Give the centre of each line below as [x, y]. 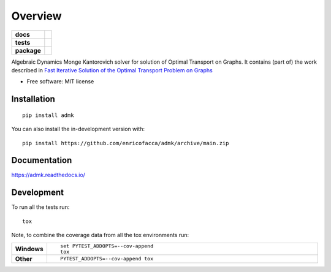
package [28, 50]
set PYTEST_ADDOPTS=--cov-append [107, 246]
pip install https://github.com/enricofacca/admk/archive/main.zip [126, 143]
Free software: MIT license [60, 81]
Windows [29, 249]
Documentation [42, 160]
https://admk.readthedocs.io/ [48, 175]
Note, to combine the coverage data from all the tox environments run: [100, 235]
